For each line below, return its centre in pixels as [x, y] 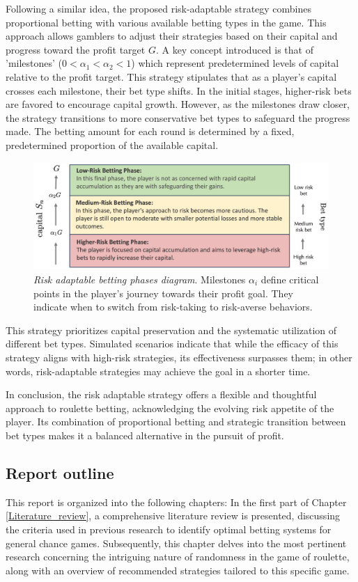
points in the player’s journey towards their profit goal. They [164, 293]
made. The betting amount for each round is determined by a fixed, [150, 131]
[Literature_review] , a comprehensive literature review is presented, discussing [173, 516]
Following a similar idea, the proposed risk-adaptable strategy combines [159, 8]
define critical [290, 279]
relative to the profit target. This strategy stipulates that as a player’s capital [171, 76]
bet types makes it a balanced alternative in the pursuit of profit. [145, 435]
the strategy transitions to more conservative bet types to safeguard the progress [178, 117]
